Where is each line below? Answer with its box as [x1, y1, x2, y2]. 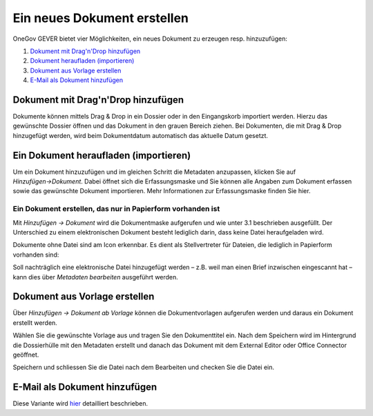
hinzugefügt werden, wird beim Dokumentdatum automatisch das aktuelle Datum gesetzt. [12, 131, 269, 139]
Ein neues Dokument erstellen [12, 10, 189, 26]
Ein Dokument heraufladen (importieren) [12, 149, 191, 161]
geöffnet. [12, 350, 39, 359]
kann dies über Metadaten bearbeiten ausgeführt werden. [12, 273, 179, 281]
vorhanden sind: [12, 250, 59, 259]
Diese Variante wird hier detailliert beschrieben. [12, 399, 149, 408]
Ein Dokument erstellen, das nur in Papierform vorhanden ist [12, 204, 220, 214]
